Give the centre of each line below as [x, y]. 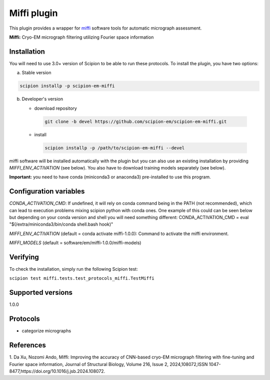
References [27, 345]
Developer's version [42, 99]
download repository [55, 108]
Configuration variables [47, 191]
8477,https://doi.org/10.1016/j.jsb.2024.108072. [57, 371]
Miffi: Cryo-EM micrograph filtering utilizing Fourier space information [81, 37]
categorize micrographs [46, 331]
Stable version [37, 73]
